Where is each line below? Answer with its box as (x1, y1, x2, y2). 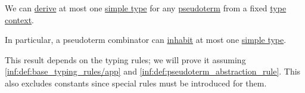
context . (5, 13, 35, 26)
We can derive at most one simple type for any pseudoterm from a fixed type (5, 2, 287, 14)
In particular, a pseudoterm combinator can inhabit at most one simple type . (5, 33, 287, 46)
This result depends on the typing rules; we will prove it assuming (5, 53, 246, 66)
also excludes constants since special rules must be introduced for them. (5, 76, 267, 89)
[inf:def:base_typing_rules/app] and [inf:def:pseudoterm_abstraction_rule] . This (5, 65, 301, 77)
